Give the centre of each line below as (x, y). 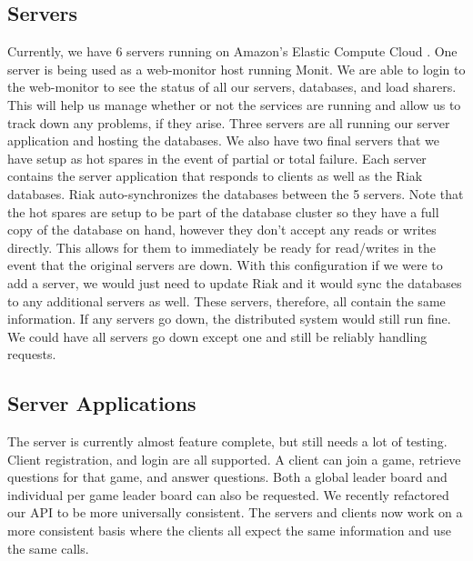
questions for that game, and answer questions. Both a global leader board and (227, 477)
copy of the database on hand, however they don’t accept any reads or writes (222, 230)
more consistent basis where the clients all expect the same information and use (229, 531)
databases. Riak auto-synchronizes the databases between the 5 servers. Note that (236, 193)
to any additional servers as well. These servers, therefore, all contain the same (226, 301)
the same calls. (48, 548)
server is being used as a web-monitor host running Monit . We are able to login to (236, 69)
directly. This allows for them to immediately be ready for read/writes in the (222, 247)
